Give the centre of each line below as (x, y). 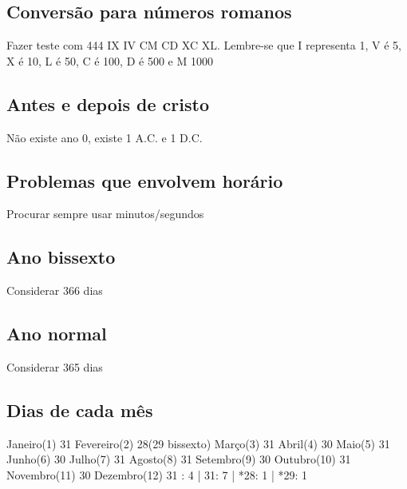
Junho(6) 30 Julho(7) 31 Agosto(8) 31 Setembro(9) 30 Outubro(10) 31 (179, 459)
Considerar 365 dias (55, 366)
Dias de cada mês (80, 409)
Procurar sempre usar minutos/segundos (105, 214)
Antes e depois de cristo (108, 103)
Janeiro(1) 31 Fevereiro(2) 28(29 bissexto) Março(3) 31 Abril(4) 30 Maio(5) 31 (198, 443)
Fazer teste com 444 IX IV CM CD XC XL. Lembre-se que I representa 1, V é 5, (204, 45)
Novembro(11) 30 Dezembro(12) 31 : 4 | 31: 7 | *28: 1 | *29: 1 (157, 474)
